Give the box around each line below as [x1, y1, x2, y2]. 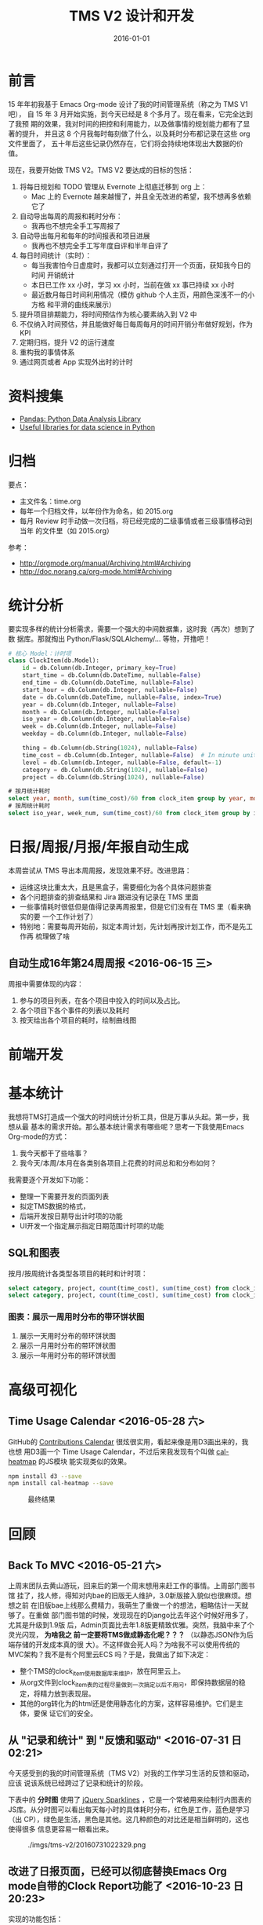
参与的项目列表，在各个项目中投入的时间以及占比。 [19, 995, 185, 1005]
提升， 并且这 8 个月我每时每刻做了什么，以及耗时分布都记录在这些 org [21, 129, 250, 138]
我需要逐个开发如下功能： [8, 1175, 91, 1184]
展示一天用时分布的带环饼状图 [19, 1330, 116, 1340]
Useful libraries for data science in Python [19, 422, 156, 432]
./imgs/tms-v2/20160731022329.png [27, 1839, 146, 1850]
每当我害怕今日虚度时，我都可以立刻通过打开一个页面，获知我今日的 [31, 260, 251, 269]
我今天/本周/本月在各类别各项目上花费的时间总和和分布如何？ [19, 1158, 217, 1167]
